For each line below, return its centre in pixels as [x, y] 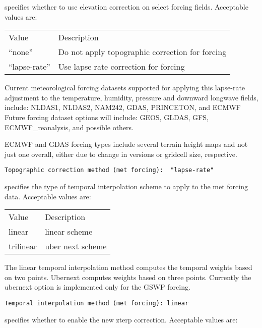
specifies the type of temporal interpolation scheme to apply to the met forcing [126, 186]
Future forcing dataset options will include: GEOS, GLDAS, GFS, [107, 117]
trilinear [23, 246]
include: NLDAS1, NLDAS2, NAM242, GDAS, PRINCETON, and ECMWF [123, 107]
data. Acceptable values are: [48, 196]
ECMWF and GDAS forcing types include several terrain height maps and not [126, 144]
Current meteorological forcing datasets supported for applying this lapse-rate [125, 88]
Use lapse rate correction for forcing [121, 67]
